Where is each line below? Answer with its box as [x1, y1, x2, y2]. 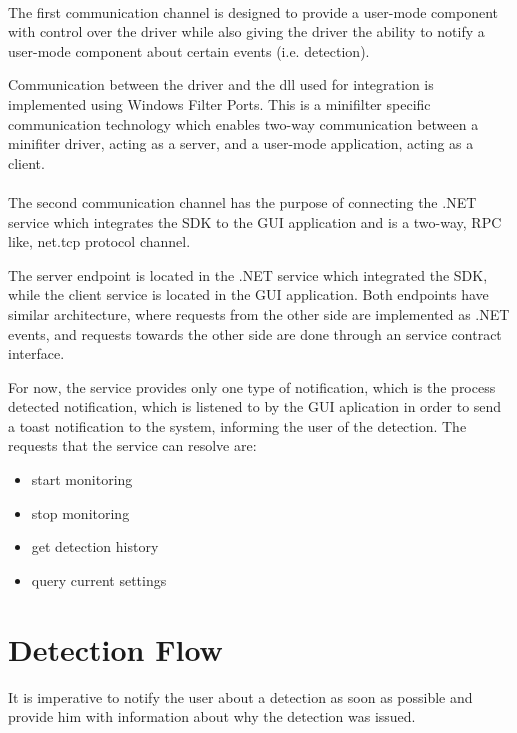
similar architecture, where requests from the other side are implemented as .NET [8, 303, 510, 324]
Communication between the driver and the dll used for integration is [8, 74, 434, 95]
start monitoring [31, 469, 133, 490]
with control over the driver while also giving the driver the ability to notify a [8, 21, 485, 42]
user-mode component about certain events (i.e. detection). [8, 40, 370, 61]
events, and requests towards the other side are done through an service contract [8, 323, 502, 344]
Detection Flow [8, 628, 223, 669]
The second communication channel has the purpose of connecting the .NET [8, 191, 477, 212]
